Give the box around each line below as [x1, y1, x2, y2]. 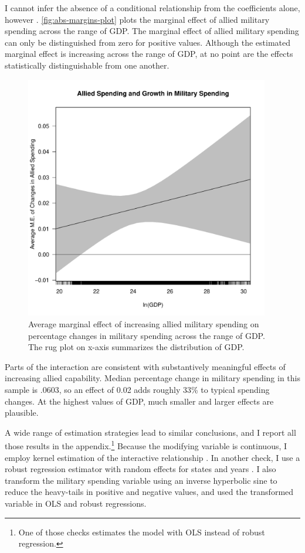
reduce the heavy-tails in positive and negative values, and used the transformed [5, 486, 294, 498]
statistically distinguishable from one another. [5, 59, 170, 71]
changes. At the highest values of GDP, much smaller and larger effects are [5, 395, 274, 407]
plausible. [5, 406, 39, 419]
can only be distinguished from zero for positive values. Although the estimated [5, 36, 291, 48]
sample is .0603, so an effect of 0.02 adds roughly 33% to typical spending [5, 383, 270, 395]
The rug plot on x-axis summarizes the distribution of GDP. [28, 341, 245, 353]
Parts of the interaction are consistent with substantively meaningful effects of [5, 360, 286, 372]
